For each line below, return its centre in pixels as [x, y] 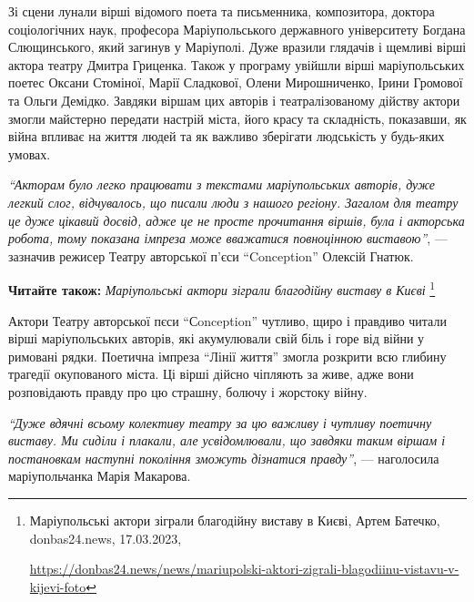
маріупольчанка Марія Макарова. [100, 476]
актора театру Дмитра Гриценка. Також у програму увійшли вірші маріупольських [237, 64]
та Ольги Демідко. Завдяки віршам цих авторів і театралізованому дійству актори [234, 100]
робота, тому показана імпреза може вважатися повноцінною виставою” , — [228, 238]
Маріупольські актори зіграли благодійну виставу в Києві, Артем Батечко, [235, 520]
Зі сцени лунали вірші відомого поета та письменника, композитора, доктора [222, 11]
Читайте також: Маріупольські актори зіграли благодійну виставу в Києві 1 [222, 288]
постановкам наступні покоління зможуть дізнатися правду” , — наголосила [224, 458]
